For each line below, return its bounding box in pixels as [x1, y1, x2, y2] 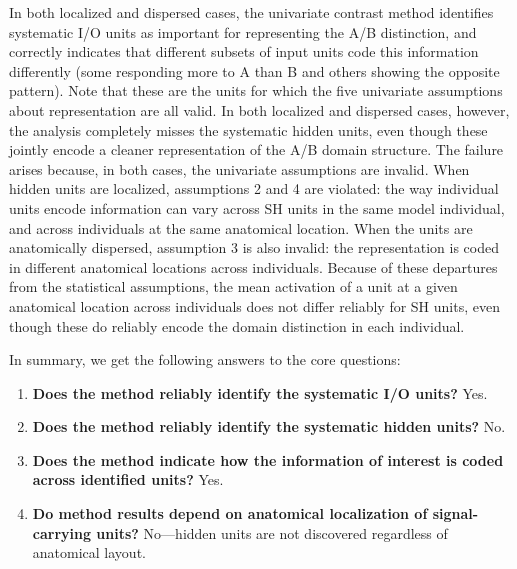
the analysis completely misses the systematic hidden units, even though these [9, 119, 488, 140]
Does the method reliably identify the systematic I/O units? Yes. [32, 382, 488, 403]
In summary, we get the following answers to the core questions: [9, 349, 401, 370]
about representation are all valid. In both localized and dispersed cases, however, [9, 99, 510, 120]
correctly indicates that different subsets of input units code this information [9, 41, 479, 62]
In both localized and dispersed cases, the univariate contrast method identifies [9, 2, 494, 22]
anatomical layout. [32, 542, 146, 563]
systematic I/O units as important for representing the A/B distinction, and [9, 21, 477, 42]
